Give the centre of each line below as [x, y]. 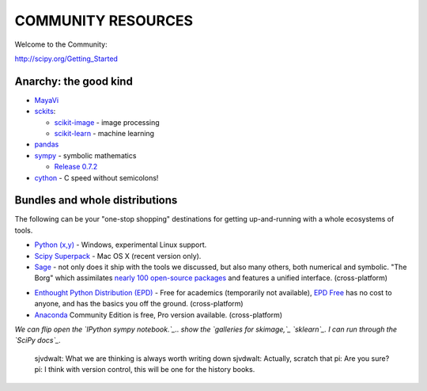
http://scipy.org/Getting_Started [66, 59]
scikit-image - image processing [107, 122]
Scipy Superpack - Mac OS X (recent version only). [118, 256]
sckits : [45, 112]
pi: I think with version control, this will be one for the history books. [145, 370]
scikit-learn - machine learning [104, 134]
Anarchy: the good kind [74, 81]
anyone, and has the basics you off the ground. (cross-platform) [139, 304]
